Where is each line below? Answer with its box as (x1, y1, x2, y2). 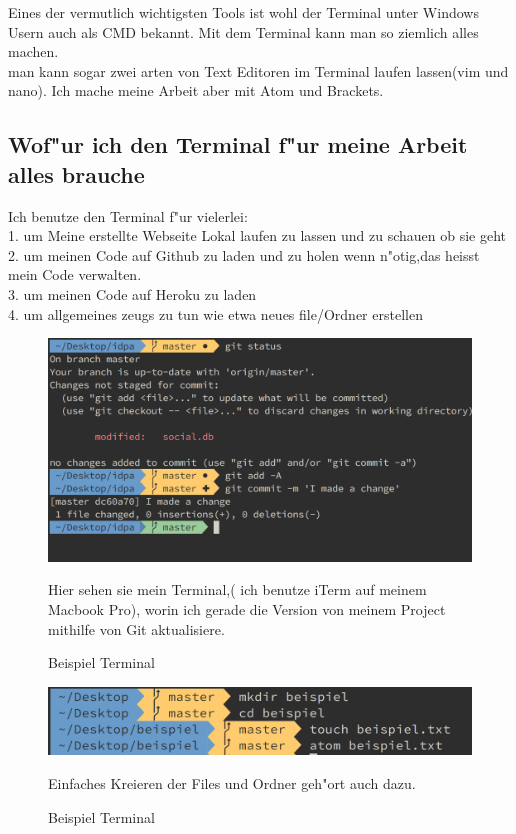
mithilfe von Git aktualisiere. (48, 618, 225, 639)
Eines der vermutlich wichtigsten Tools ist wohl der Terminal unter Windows (8, 2, 479, 22)
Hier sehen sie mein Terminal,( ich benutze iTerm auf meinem (48, 579, 427, 600)
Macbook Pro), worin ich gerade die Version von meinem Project (48, 598, 446, 619)
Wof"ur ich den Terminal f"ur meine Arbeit (8, 129, 468, 160)
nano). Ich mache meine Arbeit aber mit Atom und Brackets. (8, 80, 384, 101)
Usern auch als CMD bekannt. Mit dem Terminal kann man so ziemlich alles (8, 21, 479, 42)
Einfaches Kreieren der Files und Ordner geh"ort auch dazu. (48, 773, 416, 794)
